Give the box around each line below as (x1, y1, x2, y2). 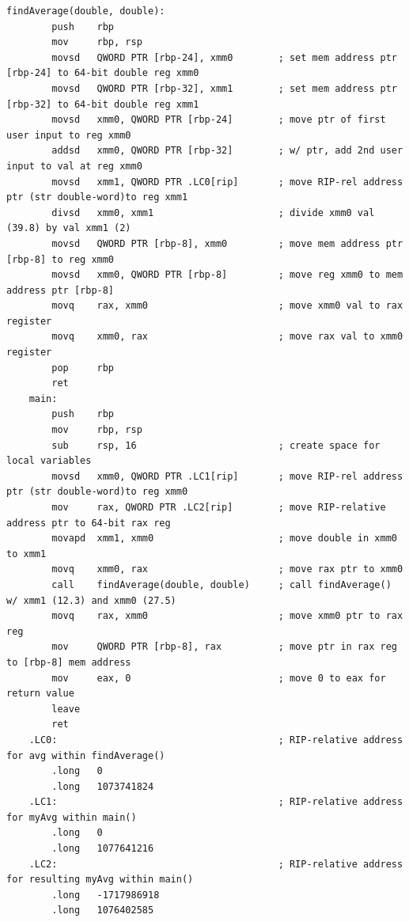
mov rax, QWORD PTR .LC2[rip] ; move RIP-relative (51, 502, 386, 513)
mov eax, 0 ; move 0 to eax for (51, 672, 386, 684)
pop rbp (51, 362, 115, 374)
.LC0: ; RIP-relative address (28, 734, 403, 746)
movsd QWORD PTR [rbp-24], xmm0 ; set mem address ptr (51, 51, 397, 63)
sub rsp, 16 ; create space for (51, 439, 381, 451)
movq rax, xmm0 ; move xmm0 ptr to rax (51, 610, 403, 622)
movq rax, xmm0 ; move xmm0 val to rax (51, 300, 403, 312)
